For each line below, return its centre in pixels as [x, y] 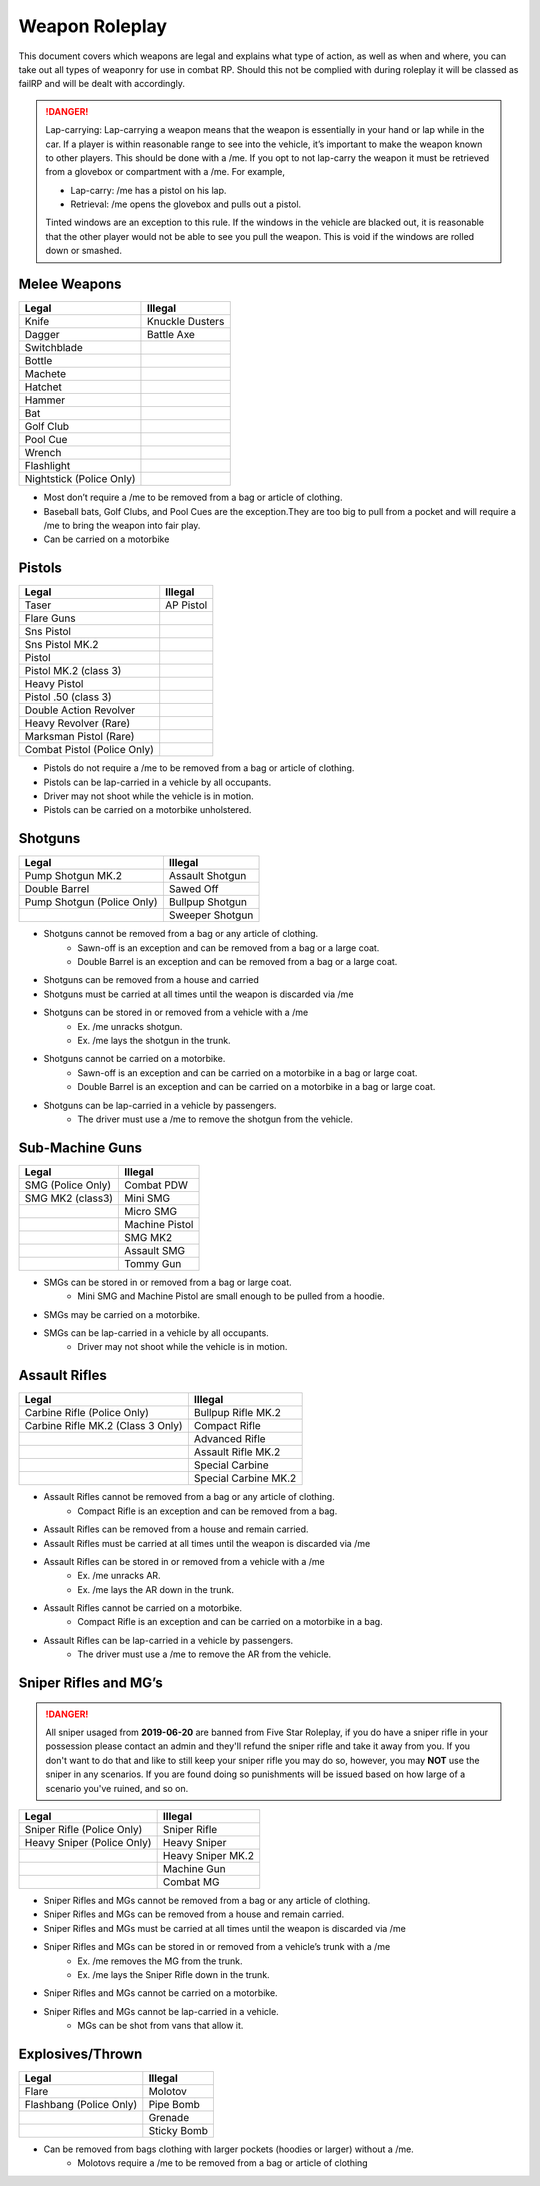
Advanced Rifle [229, 1439]
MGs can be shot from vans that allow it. [160, 2026]
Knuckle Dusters [185, 322]
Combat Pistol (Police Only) [89, 750]
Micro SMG [151, 1211]
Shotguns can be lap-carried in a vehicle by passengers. [160, 1105]
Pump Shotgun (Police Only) [91, 902]
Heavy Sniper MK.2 [208, 1856]
